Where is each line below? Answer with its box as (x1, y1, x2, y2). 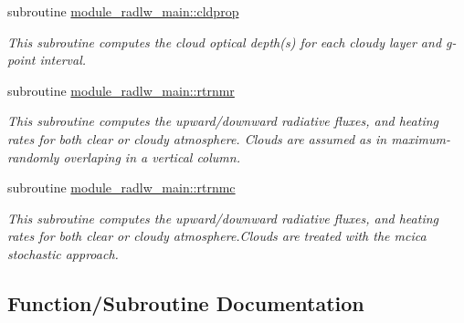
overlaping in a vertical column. (63, 147, 240, 166)
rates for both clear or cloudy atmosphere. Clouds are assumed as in (7, 129, 387, 148)
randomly (7, 147, 59, 166)
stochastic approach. (7, 244, 119, 263)
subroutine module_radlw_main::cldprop (7, 2, 239, 20)
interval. (39, 50, 87, 69)
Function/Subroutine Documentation (7, 288, 364, 317)
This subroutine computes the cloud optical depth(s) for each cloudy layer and (7, 32, 442, 51)
